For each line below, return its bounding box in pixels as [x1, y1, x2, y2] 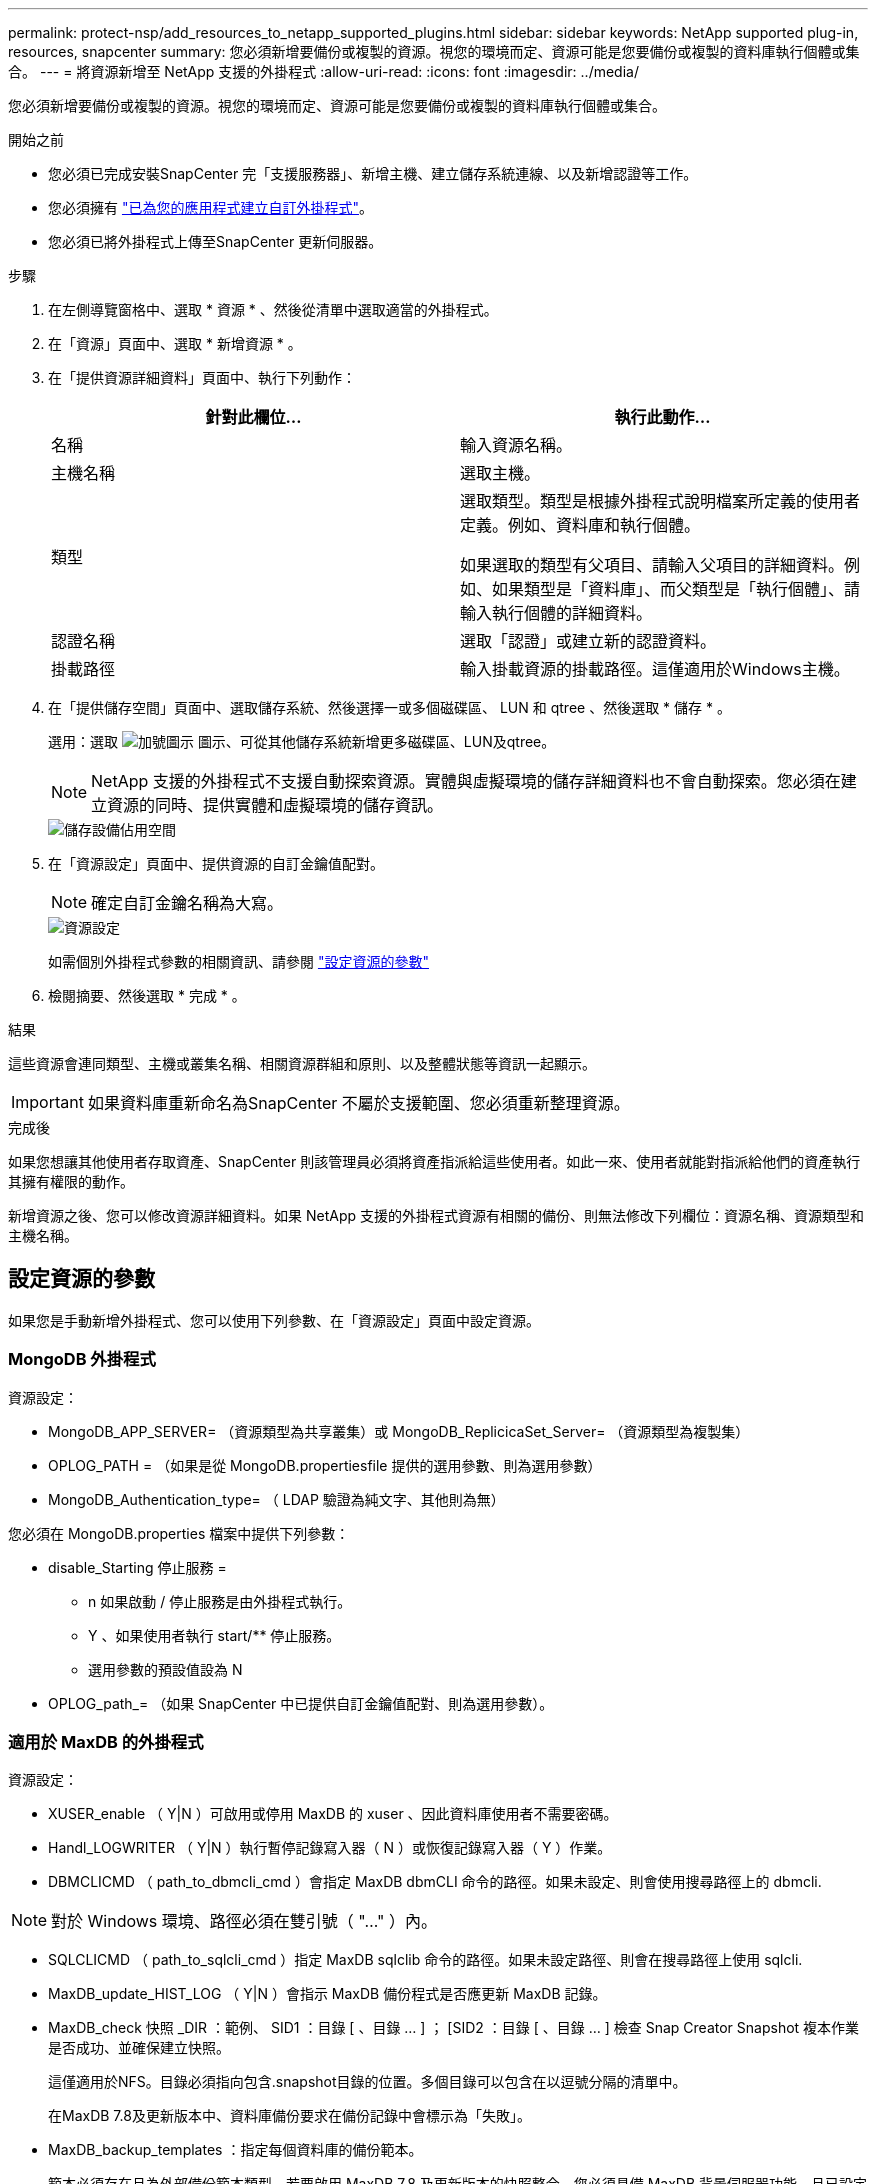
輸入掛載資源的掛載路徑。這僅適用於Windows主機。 [460, 659, 850, 679]
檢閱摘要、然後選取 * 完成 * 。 [48, 987, 246, 1004]
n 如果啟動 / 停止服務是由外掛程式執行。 [88, 1592, 352, 1610]
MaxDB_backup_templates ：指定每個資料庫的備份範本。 [48, 2141, 423, 2159]
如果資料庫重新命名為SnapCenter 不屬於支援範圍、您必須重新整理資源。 [87, 1093, 630, 1113]
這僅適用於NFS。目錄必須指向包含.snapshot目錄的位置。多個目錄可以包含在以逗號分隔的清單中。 [48, 2073, 687, 2091]
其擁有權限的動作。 [8, 1173, 134, 1190]
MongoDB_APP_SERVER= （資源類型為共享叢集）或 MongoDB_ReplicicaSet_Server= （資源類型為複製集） [48, 1422, 750, 1440]
